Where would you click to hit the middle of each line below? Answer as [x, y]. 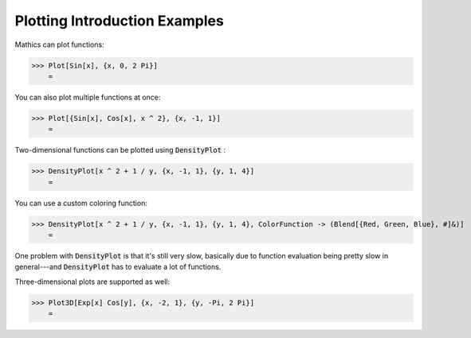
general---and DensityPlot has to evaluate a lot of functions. [118, 267]
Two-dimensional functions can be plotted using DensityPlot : [120, 150]
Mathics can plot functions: [59, 45]
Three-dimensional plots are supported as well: [92, 282]
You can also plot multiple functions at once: [88, 97]
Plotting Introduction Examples [120, 21]
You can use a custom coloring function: [81, 203]
